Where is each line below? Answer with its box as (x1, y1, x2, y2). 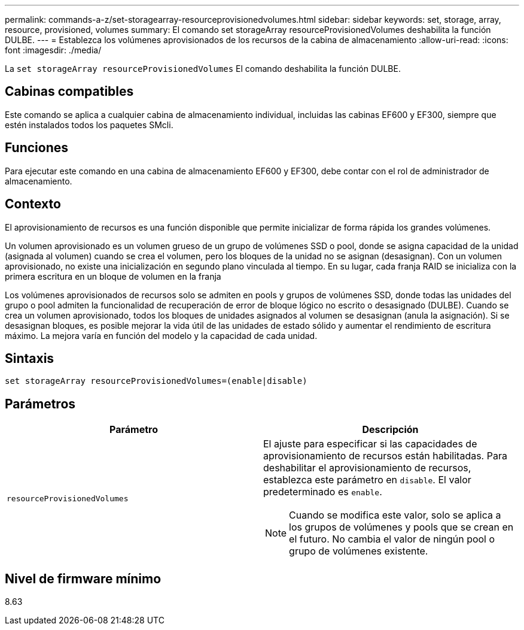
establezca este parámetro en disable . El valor (263, 474, 471, 486)
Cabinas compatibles (5, 84, 134, 99)
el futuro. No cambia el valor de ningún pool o (289, 533, 495, 546)
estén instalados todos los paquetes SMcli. (5, 119, 173, 130)
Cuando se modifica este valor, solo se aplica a (289, 509, 501, 522)
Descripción (362, 423, 419, 436)
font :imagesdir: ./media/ (5, 45, 102, 55)
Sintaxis (5, 350, 54, 366)
